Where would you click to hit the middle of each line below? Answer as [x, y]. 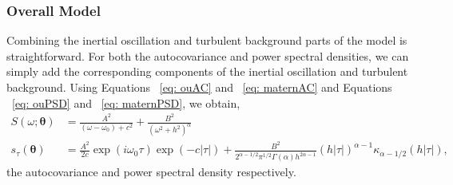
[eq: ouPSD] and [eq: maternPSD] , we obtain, [126, 102]
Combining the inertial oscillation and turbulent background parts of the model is [207, 40]
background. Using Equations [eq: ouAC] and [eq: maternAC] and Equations [199, 87]
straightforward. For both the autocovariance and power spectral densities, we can [208, 55]
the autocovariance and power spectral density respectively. [151, 172]
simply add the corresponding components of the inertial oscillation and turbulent [207, 71]
